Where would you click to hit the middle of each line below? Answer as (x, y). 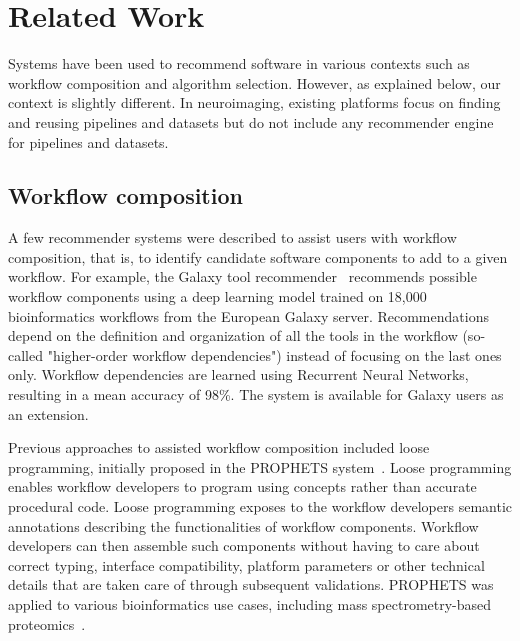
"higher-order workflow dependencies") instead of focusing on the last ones (274, 354)
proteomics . (47, 623)
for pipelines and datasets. (88, 141)
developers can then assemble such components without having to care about (244, 545)
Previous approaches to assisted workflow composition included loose (219, 447)
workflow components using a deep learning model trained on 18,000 (217, 296)
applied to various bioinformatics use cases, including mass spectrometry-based (250, 603)
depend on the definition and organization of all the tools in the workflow (233, 335)
